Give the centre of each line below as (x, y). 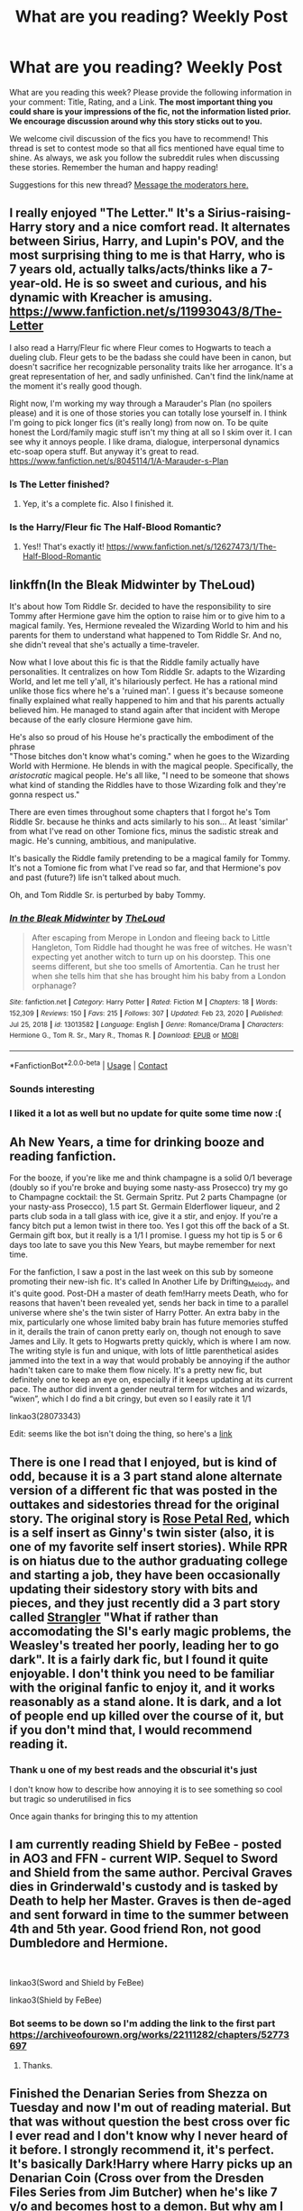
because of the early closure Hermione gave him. (101, 720)
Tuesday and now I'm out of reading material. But (150, 2108)
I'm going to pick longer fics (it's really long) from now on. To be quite (139, 422)
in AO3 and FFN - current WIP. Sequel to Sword (144, 1859)
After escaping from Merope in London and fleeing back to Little (151, 938)
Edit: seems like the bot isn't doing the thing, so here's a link (121, 1434)
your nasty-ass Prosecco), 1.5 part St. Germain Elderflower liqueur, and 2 (145, 1206)
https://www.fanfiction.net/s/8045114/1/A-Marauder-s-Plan (119, 461)
